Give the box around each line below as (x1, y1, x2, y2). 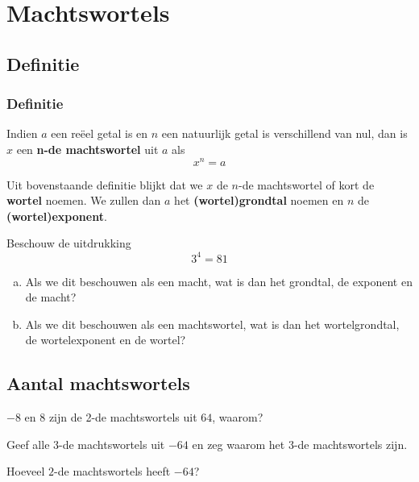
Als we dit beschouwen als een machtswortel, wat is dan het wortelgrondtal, (25, 315, 400, 332)
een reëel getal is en (51, 125, 148, 142)
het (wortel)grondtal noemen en (174, 192, 344, 209)
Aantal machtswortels (6, 371, 190, 396)
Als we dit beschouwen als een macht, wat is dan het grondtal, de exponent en (25, 272, 413, 289)
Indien (6, 125, 38, 142)
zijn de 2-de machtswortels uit (48, 409, 197, 426)
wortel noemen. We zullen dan (6, 192, 161, 209)
